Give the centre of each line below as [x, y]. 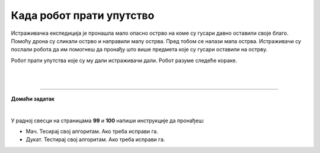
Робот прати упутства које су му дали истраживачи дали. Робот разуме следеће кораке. [124, 60]
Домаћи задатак [33, 99]
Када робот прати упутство [83, 15]
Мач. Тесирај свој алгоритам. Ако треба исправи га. [92, 131]
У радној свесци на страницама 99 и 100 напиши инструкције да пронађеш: [108, 121]
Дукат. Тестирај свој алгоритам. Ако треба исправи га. [95, 139]
